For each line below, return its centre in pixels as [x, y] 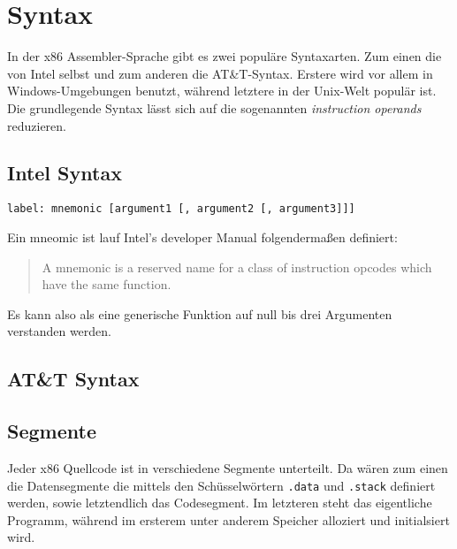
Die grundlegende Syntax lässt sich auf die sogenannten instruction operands [214, 107]
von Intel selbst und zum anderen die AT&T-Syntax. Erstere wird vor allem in [220, 73]
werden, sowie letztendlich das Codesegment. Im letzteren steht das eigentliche [220, 503]
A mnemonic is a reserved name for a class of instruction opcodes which [237, 267]
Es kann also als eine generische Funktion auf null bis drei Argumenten [200, 313]
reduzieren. [37, 125]
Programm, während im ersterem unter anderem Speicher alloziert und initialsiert [228, 519]
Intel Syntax [65, 173]
